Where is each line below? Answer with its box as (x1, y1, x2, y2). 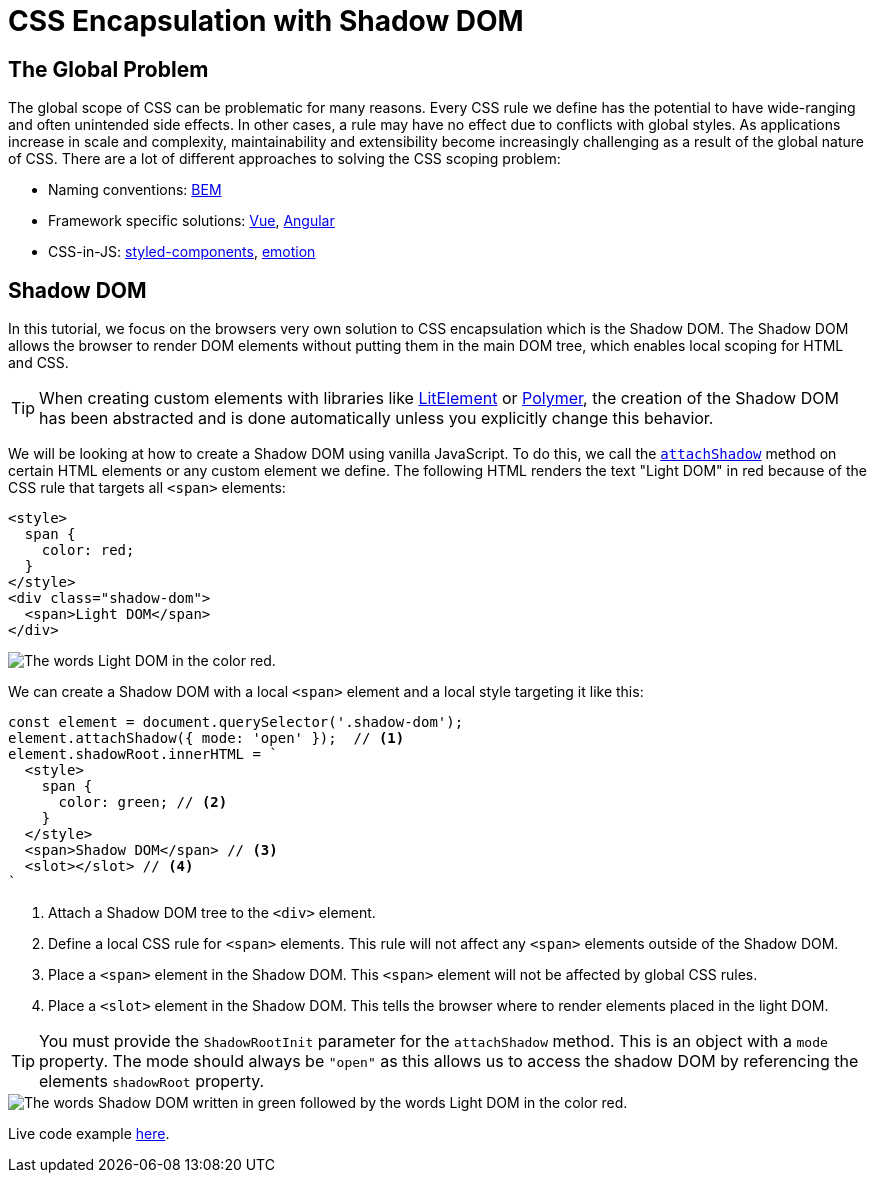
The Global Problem (8, 56, 209, 82)
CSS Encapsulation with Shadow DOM (8, 4, 524, 38)
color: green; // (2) (58, 794, 228, 811)
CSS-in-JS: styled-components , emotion (48, 243, 316, 261)
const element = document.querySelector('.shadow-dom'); (8, 714, 464, 731)
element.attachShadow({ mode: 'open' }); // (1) (8, 730, 405, 747)
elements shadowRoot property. (39, 1071, 265, 1092)
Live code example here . (8, 1125, 170, 1143)
